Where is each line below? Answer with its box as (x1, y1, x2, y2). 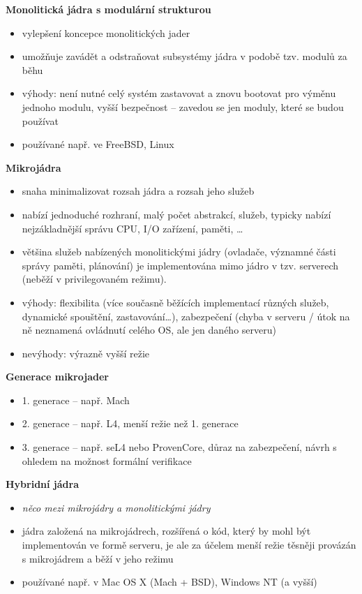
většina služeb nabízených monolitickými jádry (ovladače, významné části (22, 244, 336, 259)
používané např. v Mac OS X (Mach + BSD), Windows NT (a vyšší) (22, 574, 317, 589)
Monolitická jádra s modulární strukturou (6, 2, 211, 16)
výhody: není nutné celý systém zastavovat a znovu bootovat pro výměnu (22, 86, 336, 101)
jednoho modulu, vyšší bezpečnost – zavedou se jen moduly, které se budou (22, 99, 344, 114)
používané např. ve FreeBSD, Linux (22, 137, 174, 151)
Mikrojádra (6, 160, 61, 175)
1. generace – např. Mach (22, 392, 130, 407)
